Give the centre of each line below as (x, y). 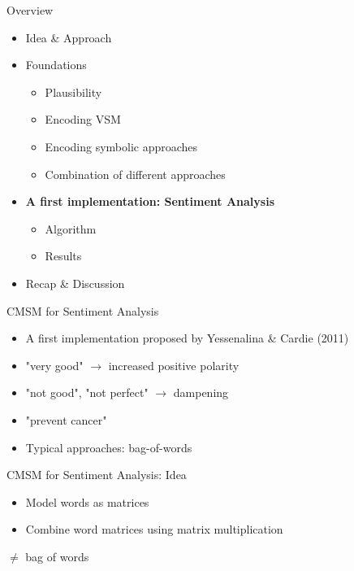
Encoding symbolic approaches (121, 146)
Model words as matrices (87, 501)
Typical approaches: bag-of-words (109, 447)
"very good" (54, 365)
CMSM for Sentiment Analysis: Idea (97, 475)
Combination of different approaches (135, 174)
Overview (30, 10)
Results (63, 256)
